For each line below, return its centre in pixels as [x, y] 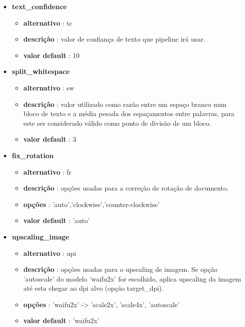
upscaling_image [41, 236]
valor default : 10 [51, 55]
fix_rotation [33, 155]
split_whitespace [41, 71]
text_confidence [39, 6]
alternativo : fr [47, 171]
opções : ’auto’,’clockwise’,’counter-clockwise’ [92, 204]
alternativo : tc [48, 22]
